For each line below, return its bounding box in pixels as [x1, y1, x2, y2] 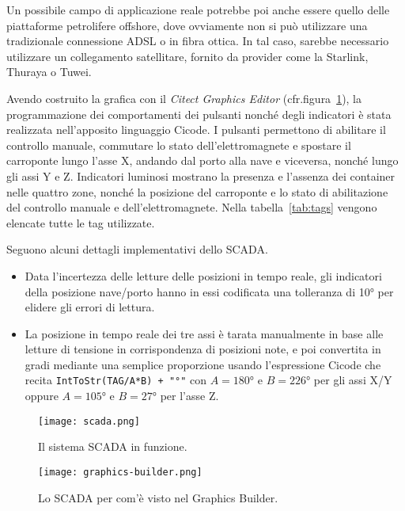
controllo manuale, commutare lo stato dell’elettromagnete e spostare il [6, 136, 351, 153]
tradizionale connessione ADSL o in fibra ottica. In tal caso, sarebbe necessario [6, 32, 389, 49]
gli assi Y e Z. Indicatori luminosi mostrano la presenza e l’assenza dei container [6, 167, 396, 184]
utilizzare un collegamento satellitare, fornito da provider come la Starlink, [6, 48, 369, 64]
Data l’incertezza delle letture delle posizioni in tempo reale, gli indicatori [25, 267, 382, 284]
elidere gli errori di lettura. [25, 299, 155, 315]
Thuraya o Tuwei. [6, 63, 92, 80]
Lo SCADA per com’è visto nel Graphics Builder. [38, 489, 278, 505]
